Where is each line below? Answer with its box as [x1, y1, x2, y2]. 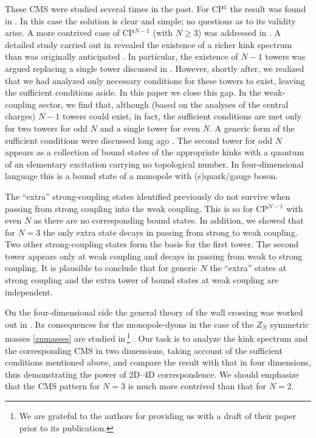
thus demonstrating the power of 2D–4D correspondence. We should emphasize [5, 367, 299, 380]
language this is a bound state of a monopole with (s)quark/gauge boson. [5, 169, 278, 182]
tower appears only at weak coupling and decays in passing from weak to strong [5, 249, 303, 262]
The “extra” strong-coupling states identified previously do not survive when [5, 189, 290, 202]
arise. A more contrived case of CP [5, 26, 135, 39]
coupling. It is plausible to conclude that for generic [5, 261, 197, 274]
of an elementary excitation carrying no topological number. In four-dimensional [5, 157, 304, 170]
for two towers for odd [5, 121, 88, 134]
